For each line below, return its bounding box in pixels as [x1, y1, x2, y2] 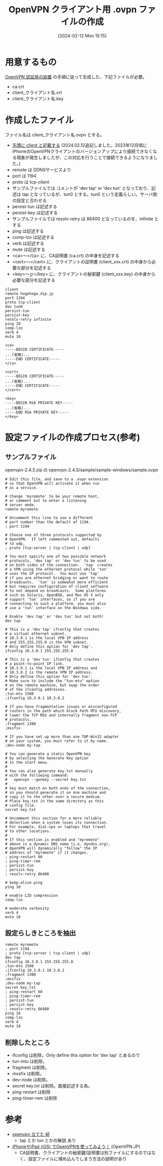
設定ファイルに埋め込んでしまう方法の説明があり [28, 1156, 127, 1162]
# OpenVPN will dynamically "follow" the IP [5, 846, 97, 851]
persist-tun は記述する [12, 204, 57, 209]
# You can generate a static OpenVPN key [5, 751, 91, 756]
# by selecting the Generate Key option [5, 755, 89, 760]
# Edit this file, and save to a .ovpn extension [5, 476, 109, 482]
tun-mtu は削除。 [12, 1059, 47, 1064]
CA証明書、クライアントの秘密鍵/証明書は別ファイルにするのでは [19, 1150, 152, 1156]
